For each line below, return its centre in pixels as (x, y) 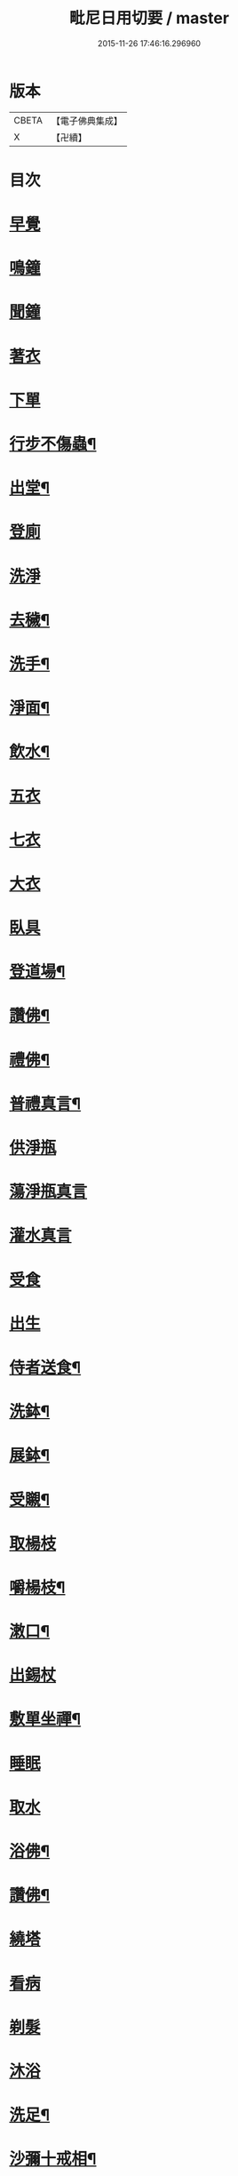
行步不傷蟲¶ (53, 444)
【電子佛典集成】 (87, 121)
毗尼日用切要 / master (149, 18)
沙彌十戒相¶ (53, 2159)
